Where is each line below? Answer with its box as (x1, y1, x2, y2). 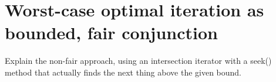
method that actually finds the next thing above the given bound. (5, 66, 242, 78)
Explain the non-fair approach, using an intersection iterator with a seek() (5, 54, 272, 67)
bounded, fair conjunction (5, 20, 218, 45)
